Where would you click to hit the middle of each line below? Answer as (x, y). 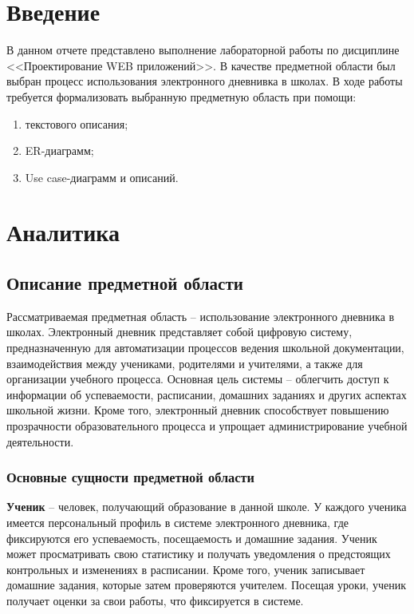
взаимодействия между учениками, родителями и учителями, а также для (185, 363)
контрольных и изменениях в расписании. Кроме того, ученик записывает (186, 569)
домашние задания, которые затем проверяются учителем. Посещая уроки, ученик (206, 585)
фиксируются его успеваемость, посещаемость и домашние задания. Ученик (192, 538)
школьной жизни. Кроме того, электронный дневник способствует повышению (198, 410)
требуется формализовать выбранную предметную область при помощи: (181, 96)
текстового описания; (77, 123)
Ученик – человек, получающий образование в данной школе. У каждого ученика (207, 507)
